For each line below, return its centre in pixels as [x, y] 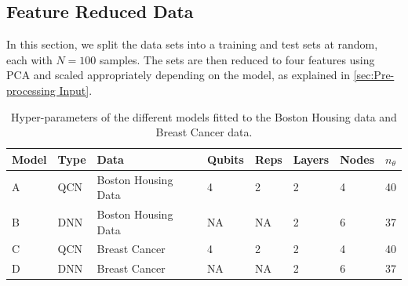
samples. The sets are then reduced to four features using [237, 59]
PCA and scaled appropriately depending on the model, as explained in [178, 75]
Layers [311, 159]
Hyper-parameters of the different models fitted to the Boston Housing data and [204, 116]
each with [29, 59]
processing [31, 90]
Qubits [225, 159]
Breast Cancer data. [204, 132]
